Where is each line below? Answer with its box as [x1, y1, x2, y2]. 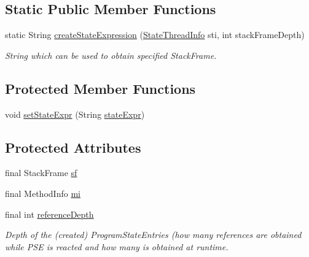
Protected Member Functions [5, 79, 196, 98]
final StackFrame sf [5, 166, 77, 179]
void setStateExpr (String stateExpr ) [5, 107, 145, 120]
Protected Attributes [5, 137, 141, 156]
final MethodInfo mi [5, 186, 80, 199]
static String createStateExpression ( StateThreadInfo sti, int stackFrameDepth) [5, 28, 305, 41]
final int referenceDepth [5, 207, 94, 220]
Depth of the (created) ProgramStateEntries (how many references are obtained [5, 228, 302, 241]
